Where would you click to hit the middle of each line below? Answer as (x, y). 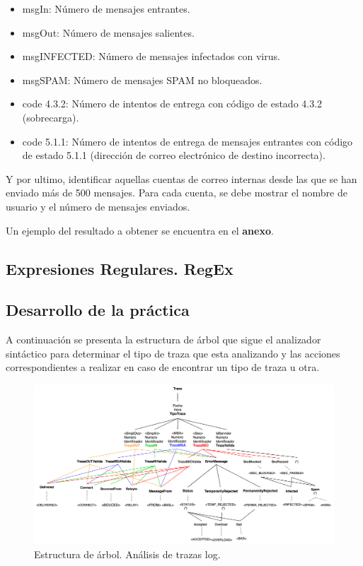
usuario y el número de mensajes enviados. (98, 206)
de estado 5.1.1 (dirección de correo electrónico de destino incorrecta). (174, 155)
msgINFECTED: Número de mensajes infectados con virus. (151, 56)
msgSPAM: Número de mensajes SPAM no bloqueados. (142, 79)
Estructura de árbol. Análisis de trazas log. (127, 554)
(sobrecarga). (51, 117)
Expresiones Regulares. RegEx (120, 268)
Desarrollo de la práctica (98, 310)
